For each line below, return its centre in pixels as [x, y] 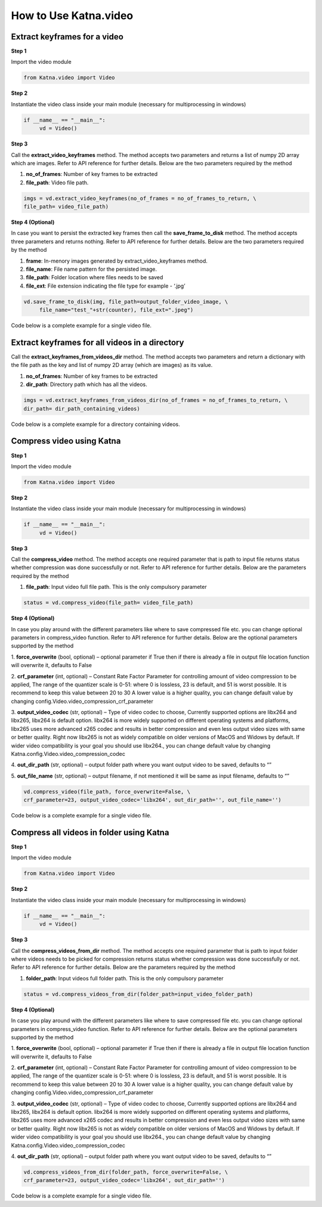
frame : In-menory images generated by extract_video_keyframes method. [117, 261]
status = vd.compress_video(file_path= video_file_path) [109, 603]
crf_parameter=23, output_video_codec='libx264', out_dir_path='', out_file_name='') [152, 800]
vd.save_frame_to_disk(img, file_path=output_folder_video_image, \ [126, 302]
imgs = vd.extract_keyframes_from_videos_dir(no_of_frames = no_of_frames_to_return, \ [156, 400]
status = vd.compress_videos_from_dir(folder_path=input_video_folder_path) [138, 994]
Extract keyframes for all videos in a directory [97, 342]
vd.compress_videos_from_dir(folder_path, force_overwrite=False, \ [126, 1172]
